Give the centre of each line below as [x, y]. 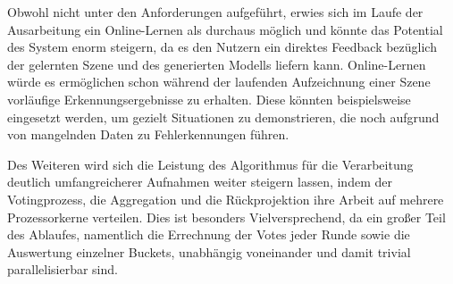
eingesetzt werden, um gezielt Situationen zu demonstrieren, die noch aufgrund [223, 117]
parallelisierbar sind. [63, 269]
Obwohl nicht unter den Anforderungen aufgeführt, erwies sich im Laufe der [215, 12]
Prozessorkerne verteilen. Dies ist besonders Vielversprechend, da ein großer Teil [226, 217]
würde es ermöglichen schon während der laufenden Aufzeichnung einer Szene [219, 82]
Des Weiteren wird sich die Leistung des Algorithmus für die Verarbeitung [210, 164]
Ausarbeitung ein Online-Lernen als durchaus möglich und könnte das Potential [225, 29]
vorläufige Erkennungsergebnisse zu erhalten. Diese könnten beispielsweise [209, 99]
